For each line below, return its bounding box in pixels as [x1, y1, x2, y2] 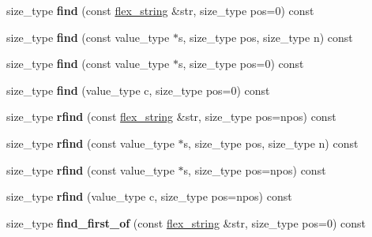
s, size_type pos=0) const [178, 55, 304, 72]
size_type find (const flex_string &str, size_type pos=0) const [6, 2, 314, 18]
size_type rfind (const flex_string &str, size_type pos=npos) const [6, 108, 336, 125]
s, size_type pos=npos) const [183, 161, 326, 178]
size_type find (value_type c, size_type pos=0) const [6, 81, 270, 98]
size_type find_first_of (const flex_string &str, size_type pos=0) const [6, 214, 366, 231]
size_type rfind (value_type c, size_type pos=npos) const [6, 188, 292, 205]
